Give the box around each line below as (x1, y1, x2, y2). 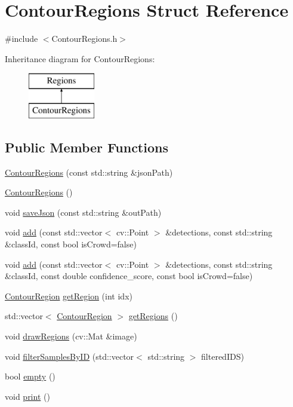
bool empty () (5, 370, 55, 382)
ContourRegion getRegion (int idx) (5, 289, 132, 302)
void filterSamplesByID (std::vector (5, 350, 134, 362)
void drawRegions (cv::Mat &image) (5, 330, 137, 342)
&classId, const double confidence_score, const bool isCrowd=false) (5, 270, 253, 282)
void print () (5, 390, 50, 402)
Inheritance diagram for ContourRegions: (5, 52, 155, 65)
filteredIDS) (201, 350, 244, 362)
